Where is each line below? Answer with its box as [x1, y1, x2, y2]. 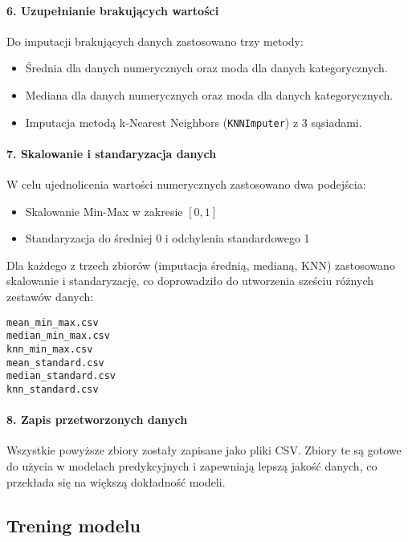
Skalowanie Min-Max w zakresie [25, 202, 183, 219]
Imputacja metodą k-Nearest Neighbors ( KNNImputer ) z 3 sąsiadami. [25, 113, 362, 130]
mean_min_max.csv [6, 316, 99, 328]
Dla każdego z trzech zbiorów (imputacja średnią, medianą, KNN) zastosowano [6, 256, 395, 273]
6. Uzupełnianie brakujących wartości [6, 2, 219, 18]
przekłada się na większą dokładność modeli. [6, 473, 226, 490]
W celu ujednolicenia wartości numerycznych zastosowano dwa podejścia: [6, 176, 366, 193]
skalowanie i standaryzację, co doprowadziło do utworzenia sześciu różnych [6, 272, 374, 289]
